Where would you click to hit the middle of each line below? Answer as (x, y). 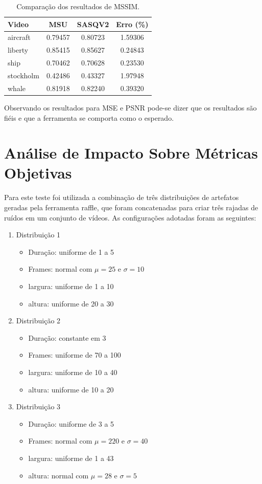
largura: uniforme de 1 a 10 (71, 286)
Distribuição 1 (38, 235)
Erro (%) (132, 24)
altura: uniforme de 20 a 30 (71, 303)
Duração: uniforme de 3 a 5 (71, 423)
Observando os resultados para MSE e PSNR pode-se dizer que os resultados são (130, 107)
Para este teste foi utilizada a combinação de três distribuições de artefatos (122, 197)
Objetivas (38, 173)
